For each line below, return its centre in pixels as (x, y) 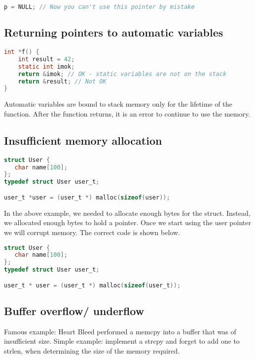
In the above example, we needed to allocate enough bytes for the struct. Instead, (127, 213)
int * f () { (22, 52)
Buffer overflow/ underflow (74, 310)
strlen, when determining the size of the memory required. (92, 350)
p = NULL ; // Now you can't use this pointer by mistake (99, 7)
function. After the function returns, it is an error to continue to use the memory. (127, 113)
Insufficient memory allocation (83, 140)
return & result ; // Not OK (62, 81)
